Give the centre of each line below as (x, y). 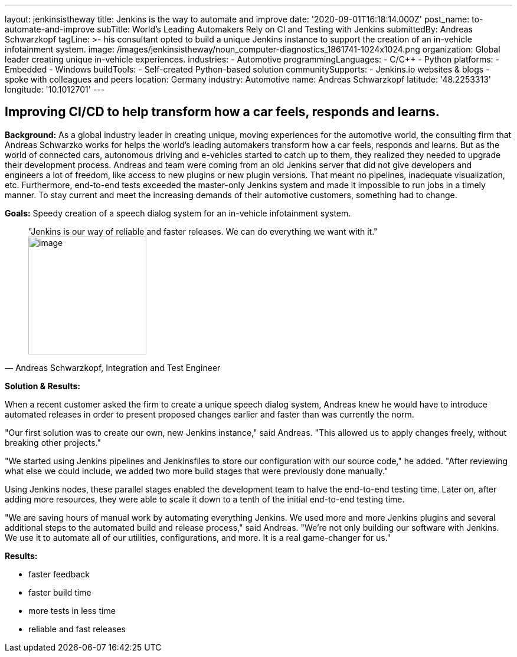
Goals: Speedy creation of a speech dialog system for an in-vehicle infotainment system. (178, 213)
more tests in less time (72, 610)
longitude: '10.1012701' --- (55, 89)
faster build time (60, 592)
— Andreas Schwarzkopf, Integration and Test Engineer (113, 367)
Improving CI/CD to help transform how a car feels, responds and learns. (222, 112)
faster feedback (59, 574)
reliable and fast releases (77, 629)
